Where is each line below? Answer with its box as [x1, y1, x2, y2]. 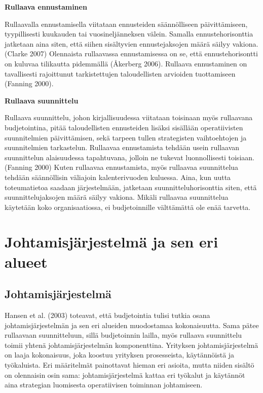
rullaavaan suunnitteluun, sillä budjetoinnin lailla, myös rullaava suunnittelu [5, 330, 242, 340]
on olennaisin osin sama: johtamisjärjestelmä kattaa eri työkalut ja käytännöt [5, 369, 245, 380]
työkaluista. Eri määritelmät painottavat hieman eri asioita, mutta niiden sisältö [5, 360, 254, 370]
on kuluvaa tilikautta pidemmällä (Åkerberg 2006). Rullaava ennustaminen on [5, 58, 247, 68]
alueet [5, 251, 48, 272]
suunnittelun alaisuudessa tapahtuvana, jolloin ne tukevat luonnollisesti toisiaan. [5, 152, 254, 162]
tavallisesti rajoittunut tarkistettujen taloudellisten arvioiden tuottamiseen [5, 68, 236, 79]
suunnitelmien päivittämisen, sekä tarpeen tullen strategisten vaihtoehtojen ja [5, 132, 247, 142]
